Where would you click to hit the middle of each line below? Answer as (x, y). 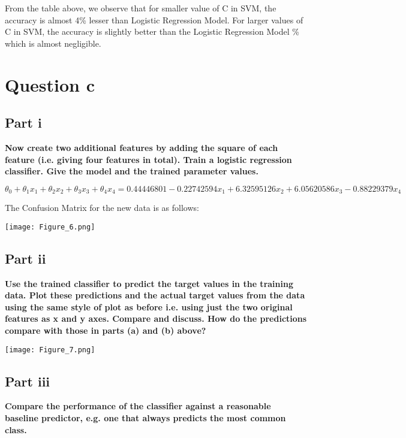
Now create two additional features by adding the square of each (142, 147)
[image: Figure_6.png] (50, 227)
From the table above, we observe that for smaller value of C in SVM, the (141, 8)
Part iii (28, 381)
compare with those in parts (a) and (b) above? (106, 330)
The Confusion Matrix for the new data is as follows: (102, 208)
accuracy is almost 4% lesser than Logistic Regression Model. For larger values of (154, 19)
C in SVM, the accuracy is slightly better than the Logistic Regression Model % (152, 31)
